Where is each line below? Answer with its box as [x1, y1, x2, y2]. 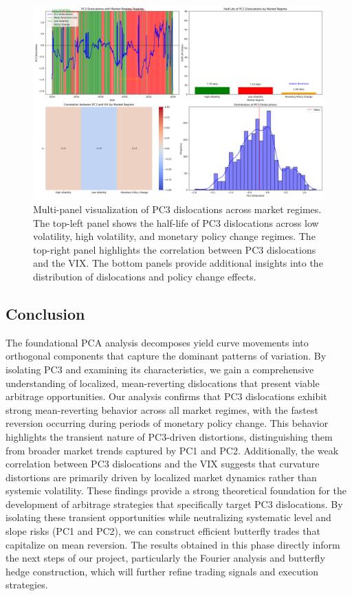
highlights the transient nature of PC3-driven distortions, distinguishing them [5, 429, 333, 443]
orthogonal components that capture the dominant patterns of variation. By [5, 349, 327, 363]
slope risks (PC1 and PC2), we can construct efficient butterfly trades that [5, 524, 320, 538]
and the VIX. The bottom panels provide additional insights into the [33, 256, 323, 270]
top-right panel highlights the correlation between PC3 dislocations [33, 242, 316, 256]
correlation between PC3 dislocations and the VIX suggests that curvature [5, 456, 320, 471]
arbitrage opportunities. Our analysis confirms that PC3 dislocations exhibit [5, 389, 327, 404]
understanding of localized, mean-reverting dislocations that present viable [5, 375, 320, 390]
